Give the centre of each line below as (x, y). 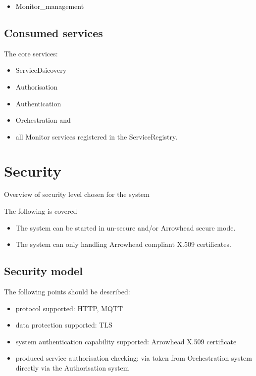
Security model (43, 271)
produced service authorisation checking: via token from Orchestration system (134, 358)
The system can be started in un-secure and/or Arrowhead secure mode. (126, 227)
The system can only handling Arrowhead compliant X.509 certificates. (123, 244)
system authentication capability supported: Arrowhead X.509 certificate (126, 341)
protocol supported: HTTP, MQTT (69, 308)
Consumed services (53, 32)
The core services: (31, 53)
